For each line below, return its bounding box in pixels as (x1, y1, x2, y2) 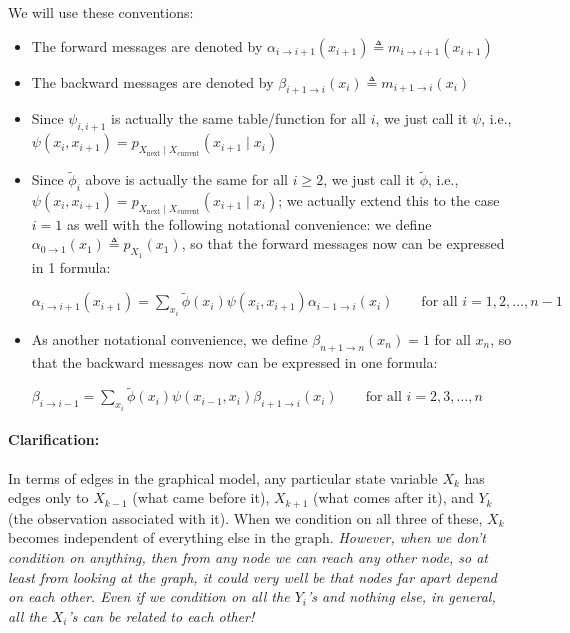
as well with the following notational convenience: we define (66, 213, 432, 234)
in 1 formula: (31, 256, 111, 277)
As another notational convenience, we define (31, 328, 308, 349)
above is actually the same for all (85, 169, 288, 190)
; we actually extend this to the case (278, 190, 500, 210)
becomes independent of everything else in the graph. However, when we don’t (8, 527, 487, 548)
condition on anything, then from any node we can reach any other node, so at (8, 546, 488, 567)
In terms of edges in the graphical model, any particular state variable (8, 467, 438, 488)
